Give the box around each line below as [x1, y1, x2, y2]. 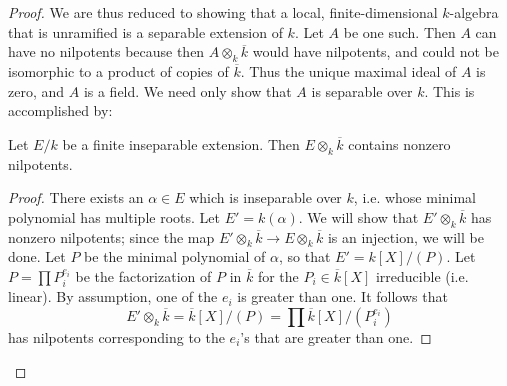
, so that [278, 246, 331, 267]
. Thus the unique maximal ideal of [240, 60, 457, 81]
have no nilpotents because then [8, 41, 205, 62]
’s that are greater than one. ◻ [240, 326, 432, 347]
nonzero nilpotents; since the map [8, 226, 215, 247]
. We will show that [298, 206, 419, 227]
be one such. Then [343, 21, 456, 42]
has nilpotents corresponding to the [8, 326, 225, 347]
